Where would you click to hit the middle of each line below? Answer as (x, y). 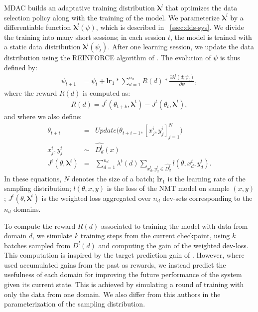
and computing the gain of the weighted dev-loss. (173, 245)
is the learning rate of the (206, 178)
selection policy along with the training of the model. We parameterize (112, 17)
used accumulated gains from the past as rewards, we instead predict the (115, 264)
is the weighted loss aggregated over (96, 198)
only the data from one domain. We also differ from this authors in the (112, 294)
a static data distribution (42, 47)
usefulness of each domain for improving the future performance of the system (123, 274)
